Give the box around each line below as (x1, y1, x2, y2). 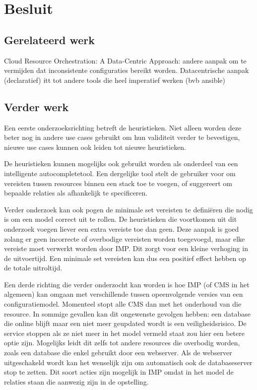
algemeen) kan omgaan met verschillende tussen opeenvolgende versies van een (4, 289, 243, 299)
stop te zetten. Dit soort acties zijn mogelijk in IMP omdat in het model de (4, 367, 234, 377)
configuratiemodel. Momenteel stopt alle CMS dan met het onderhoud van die (4, 299, 242, 309)
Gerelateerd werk (4, 32, 95, 47)
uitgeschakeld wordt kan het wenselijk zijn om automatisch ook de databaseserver (4, 357, 253, 367)
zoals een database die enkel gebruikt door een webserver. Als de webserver (4, 347, 232, 358)
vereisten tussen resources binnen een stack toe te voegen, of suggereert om (4, 178, 232, 188)
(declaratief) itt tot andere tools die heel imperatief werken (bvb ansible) (4, 74, 225, 85)
